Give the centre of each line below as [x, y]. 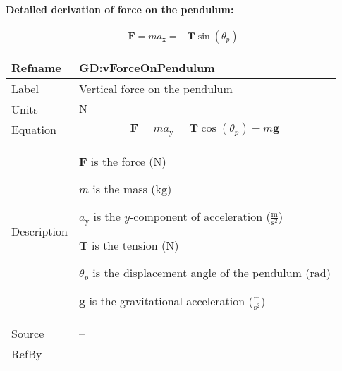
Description [39, 231]
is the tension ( [129, 245]
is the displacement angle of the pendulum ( [201, 272]
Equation [34, 129]
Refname [36, 67]
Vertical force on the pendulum [155, 88]
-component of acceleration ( [200, 216]
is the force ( [122, 161]
